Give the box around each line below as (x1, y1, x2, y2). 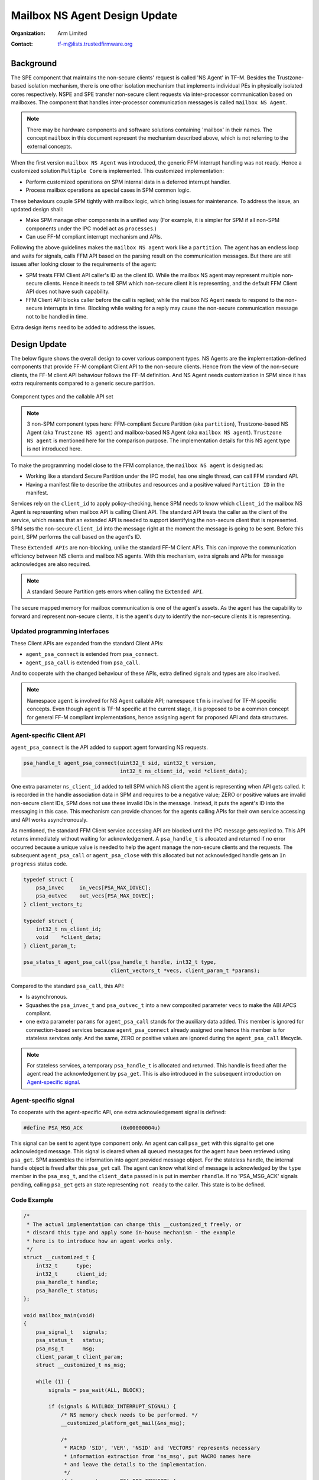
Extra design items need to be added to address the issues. (11, 324, 156, 331)
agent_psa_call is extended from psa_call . (25, 659, 140, 666)
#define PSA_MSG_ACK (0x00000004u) (23, 1124, 161, 1131)
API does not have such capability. (25, 288, 110, 295)
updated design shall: (11, 205, 64, 213)
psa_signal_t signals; (35, 1328, 108, 1335)
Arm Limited (57, 30, 87, 37)
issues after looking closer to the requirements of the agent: (11, 260, 157, 268)
